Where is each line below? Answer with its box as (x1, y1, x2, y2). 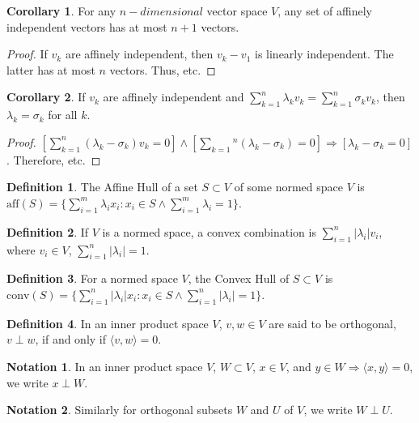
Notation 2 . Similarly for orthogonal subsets (6, 401, 233, 418)
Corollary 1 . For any (6, 2, 116, 19)
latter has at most (6, 61, 95, 78)
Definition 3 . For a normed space (6, 270, 178, 287)
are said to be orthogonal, (269, 314, 396, 331)
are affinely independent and (103, 88, 244, 105)
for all (48, 106, 78, 123)
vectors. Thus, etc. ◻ (109, 61, 216, 78)
